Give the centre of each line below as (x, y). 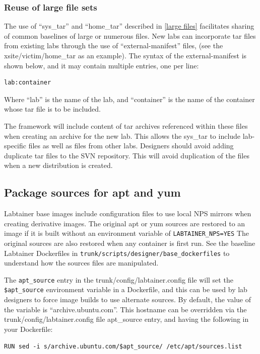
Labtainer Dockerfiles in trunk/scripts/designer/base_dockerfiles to (117, 253)
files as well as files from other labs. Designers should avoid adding (131, 146)
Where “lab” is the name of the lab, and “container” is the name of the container (129, 99)
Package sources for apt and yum (92, 192)
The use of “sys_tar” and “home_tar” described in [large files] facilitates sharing (129, 26)
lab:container (28, 83)
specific (15, 146)
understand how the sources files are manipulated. (81, 263)
